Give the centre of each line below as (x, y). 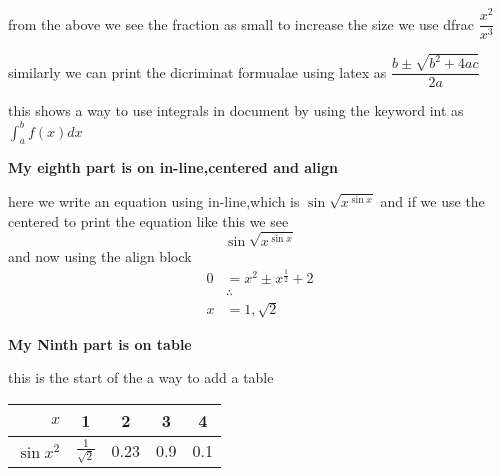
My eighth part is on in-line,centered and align (173, 167)
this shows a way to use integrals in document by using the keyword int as (236, 110)
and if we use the (432, 200)
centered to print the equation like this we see (148, 220)
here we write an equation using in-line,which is (154, 200)
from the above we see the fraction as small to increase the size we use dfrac (241, 23)
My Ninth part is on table (100, 343)
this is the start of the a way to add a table (141, 377)
